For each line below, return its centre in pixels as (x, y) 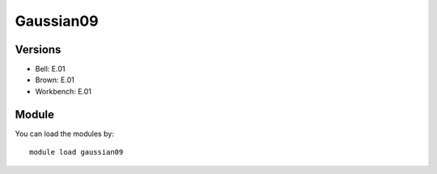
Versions (38, 50)
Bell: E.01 (50, 69)
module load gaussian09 (76, 152)
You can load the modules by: (65, 134)
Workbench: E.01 (64, 91)
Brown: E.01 (55, 80)
